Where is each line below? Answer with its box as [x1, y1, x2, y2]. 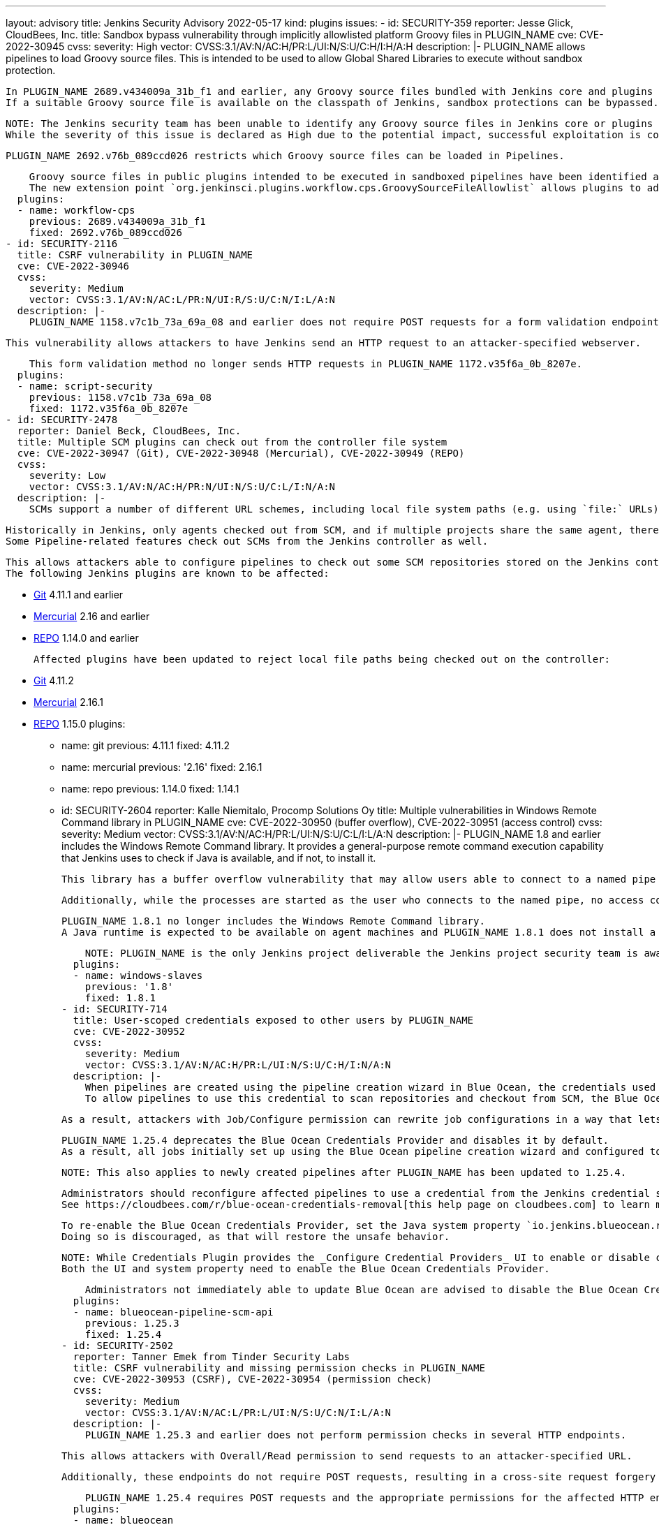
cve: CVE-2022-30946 [17, 260, 130, 272]
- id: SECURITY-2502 [61, 1340, 174, 1351]
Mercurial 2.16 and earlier [34, 610, 150, 622]
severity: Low [29, 470, 106, 481]
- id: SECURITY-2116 [6, 238, 118, 249]
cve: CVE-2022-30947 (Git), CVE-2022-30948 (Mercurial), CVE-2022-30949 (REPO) [17, 448, 465, 459]
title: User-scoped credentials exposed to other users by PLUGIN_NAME [73, 1015, 474, 1026]
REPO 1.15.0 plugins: [34, 718, 126, 730]
